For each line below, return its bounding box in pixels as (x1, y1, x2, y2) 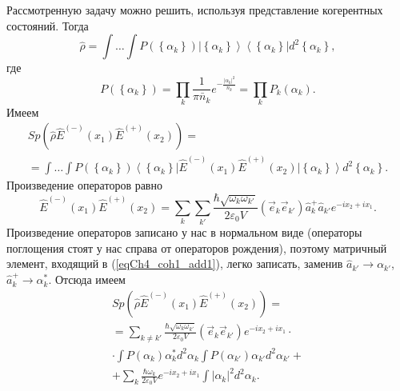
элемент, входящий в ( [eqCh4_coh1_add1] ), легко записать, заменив (6, 255, 343, 272)
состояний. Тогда (6, 17, 89, 34)
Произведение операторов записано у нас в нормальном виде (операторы (6, 224, 362, 241)
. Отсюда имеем (48, 271, 126, 288)
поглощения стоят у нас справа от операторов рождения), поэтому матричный (6, 239, 387, 256)
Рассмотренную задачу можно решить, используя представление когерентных (6, 2, 383, 18)
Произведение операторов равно (6, 177, 162, 194)
